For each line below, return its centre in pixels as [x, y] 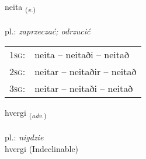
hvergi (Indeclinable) [42, 148]
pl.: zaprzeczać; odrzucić [48, 31]
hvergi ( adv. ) [26, 114]
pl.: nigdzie [24, 137]
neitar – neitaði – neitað [84, 89]
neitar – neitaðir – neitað [86, 72]
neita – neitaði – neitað [82, 55]
